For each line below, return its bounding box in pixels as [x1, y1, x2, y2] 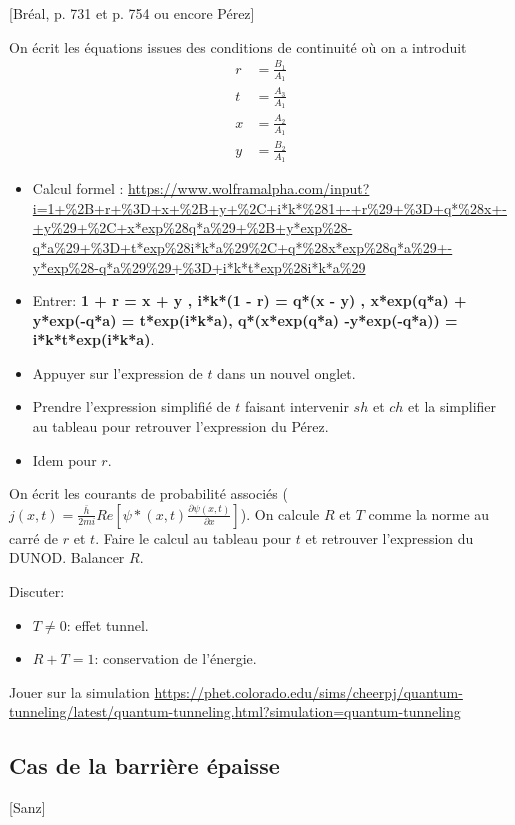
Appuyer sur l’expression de [32, 362, 203, 383]
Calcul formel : [32, 178, 124, 199]
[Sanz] [9, 797, 46, 818]
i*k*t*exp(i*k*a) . [32, 329, 155, 350]
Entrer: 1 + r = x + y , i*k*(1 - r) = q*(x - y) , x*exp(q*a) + [32, 290, 467, 311]
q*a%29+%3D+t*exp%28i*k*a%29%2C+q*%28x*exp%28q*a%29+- [32, 236, 453, 257]
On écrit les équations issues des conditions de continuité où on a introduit [9, 36, 467, 57]
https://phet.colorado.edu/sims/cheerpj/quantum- [154, 681, 463, 702]
